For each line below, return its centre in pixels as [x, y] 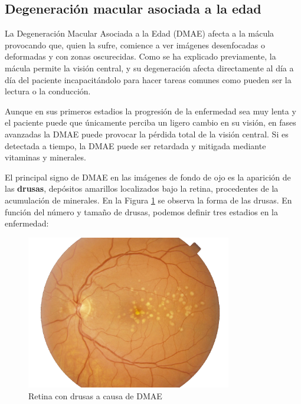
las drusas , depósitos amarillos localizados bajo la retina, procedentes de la [142, 188]
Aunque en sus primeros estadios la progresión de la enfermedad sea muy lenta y [150, 111]
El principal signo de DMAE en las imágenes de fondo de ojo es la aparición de [148, 177]
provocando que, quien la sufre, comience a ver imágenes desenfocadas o [135, 45]
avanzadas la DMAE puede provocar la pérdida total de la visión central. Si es [147, 134]
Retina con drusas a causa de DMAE [95, 395]
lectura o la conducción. [48, 91]
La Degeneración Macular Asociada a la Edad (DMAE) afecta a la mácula [140, 33]
